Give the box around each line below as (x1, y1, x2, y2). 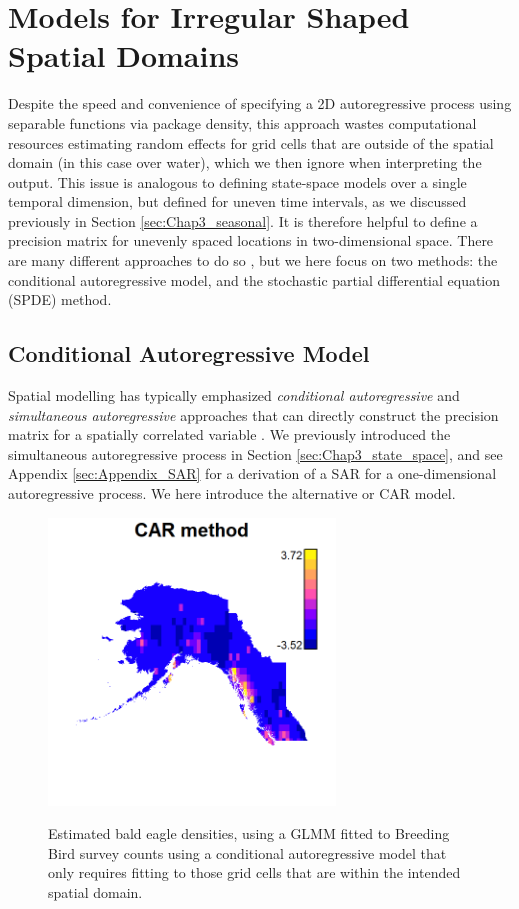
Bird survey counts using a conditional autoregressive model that (48, 842, 447, 863)
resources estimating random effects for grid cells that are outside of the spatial (8, 132, 494, 153)
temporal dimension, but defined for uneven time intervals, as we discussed (8, 191, 467, 212)
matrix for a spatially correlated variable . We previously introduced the (8, 424, 451, 445)
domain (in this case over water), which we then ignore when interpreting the (8, 152, 482, 173)
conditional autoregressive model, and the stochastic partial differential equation (8, 269, 501, 290)
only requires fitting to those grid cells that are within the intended (48, 862, 461, 883)
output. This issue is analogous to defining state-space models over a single (8, 171, 467, 192)
